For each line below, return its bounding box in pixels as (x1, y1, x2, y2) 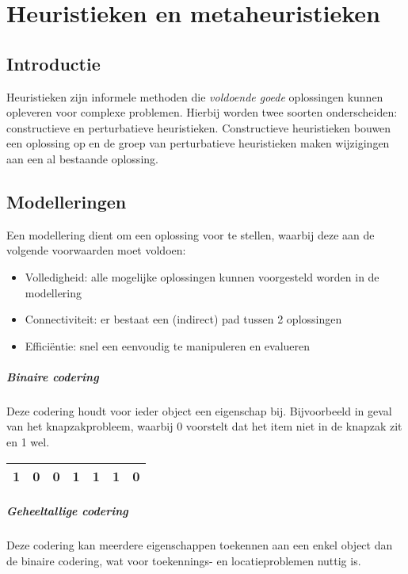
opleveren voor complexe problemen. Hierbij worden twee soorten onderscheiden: (6, 104, 398, 121)
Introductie (6, 51, 101, 75)
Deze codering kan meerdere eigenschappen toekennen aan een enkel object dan (6, 537, 393, 553)
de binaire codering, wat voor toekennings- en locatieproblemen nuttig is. (6, 552, 361, 568)
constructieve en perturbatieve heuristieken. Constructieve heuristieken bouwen (6, 119, 391, 136)
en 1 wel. (6, 434, 50, 450)
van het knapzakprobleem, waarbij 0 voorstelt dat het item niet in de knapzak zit (6, 418, 402, 434)
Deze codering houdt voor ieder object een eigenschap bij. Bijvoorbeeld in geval (6, 402, 392, 419)
